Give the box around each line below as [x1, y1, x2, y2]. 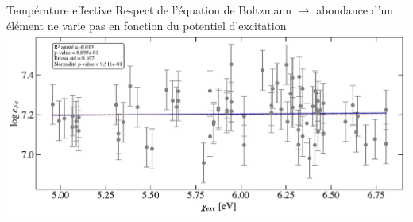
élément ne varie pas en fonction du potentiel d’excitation [6, 17, 287, 33]
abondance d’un [316, 2, 393, 18]
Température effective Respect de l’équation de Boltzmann [6, 2, 292, 18]
